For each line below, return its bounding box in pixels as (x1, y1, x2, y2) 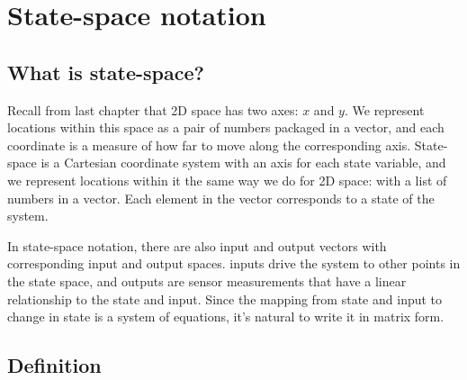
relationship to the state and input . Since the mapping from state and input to (7, 289, 443, 308)
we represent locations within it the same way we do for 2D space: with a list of (7, 170, 447, 189)
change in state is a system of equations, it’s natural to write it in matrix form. (7, 307, 445, 326)
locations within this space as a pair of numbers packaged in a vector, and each (7, 118, 445, 137)
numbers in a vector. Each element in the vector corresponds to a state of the (7, 188, 435, 207)
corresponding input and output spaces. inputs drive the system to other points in (7, 254, 461, 273)
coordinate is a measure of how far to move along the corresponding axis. (7, 135, 411, 154)
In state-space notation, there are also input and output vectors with (7, 236, 387, 255)
